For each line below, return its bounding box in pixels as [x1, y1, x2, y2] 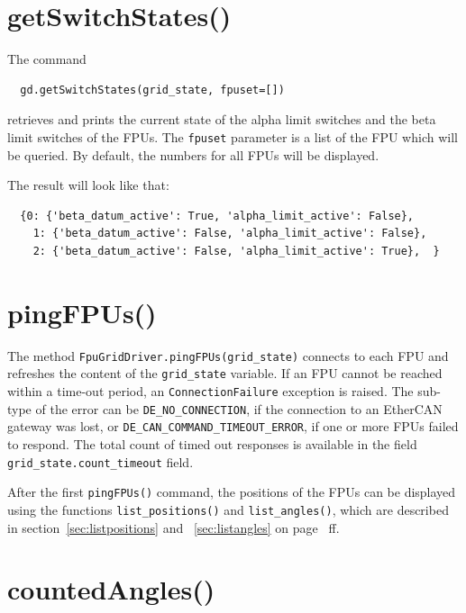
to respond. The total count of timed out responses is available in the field [7, 434, 417, 453]
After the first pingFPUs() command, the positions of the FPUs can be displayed [7, 482, 456, 501]
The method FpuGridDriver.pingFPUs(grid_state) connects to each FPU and [7, 346, 449, 365]
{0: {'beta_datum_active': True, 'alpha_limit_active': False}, [20, 209, 415, 222]
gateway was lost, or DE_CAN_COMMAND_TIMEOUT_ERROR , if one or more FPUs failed [7, 417, 459, 436]
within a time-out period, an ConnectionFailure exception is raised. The [7, 381, 414, 400]
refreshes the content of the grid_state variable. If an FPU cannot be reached [7, 364, 443, 383]
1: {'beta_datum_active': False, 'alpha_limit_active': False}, [32, 227, 427, 240]
